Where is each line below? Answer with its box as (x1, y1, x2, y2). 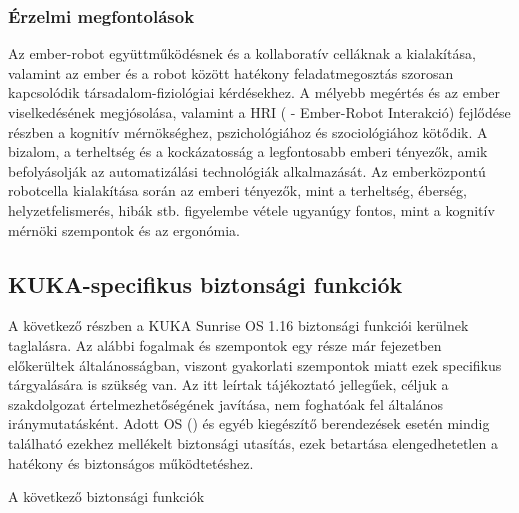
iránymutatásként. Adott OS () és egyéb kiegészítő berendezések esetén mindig (8, 413, 490, 434)
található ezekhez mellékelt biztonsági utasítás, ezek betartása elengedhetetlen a (8, 432, 498, 453)
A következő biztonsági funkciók (8, 486, 205, 507)
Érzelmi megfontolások (8, 3, 195, 28)
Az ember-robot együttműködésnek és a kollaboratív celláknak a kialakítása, (8, 43, 476, 64)
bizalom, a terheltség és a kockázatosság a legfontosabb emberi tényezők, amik (8, 141, 488, 162)
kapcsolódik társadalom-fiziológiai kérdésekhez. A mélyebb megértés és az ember (8, 82, 501, 103)
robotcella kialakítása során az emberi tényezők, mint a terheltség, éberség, (8, 180, 467, 201)
